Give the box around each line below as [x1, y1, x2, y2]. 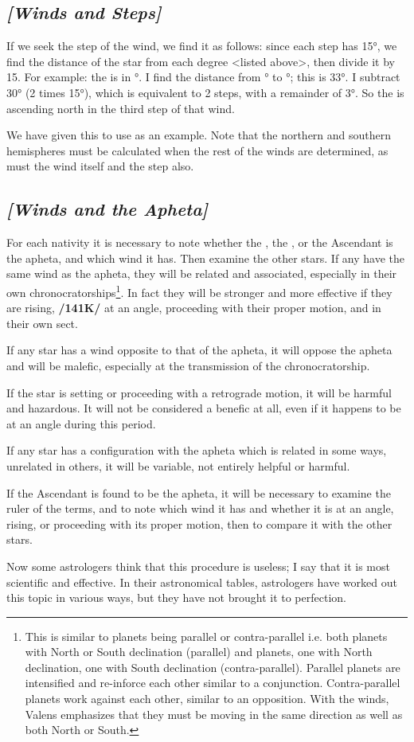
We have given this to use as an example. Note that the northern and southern [6, 127, 392, 143]
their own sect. [6, 314, 78, 331]
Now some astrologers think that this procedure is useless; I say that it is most [6, 557, 390, 574]
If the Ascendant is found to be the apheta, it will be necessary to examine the [6, 484, 391, 501]
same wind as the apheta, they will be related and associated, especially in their [6, 265, 397, 282]
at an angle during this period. [6, 415, 156, 432]
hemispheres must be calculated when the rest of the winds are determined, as [6, 142, 389, 158]
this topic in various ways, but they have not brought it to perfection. [6, 589, 346, 606]
